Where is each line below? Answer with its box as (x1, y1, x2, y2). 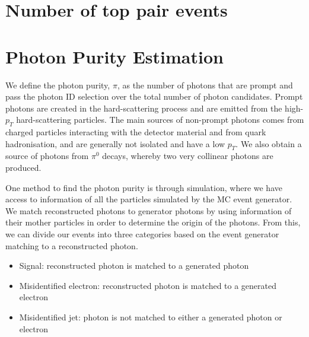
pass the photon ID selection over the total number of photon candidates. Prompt (5, 90, 303, 103)
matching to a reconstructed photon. (5, 239, 138, 252)
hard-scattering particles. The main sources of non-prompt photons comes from (16, 113, 304, 126)
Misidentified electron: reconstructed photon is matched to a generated (19, 279, 277, 291)
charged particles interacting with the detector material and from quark (5, 126, 266, 138)
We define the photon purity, (5, 78, 110, 91)
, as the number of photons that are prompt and (117, 78, 293, 91)
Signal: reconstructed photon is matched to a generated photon (19, 259, 249, 272)
